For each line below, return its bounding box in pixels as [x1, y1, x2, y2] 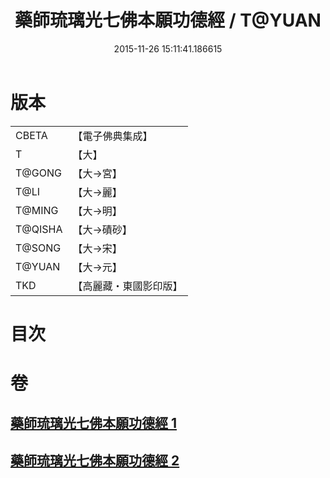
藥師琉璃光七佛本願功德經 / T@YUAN [14, 9, 322, 32]
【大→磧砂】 [72, 222, 133, 236]
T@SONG [15, 241, 62, 255]
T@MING [15, 203, 59, 217]
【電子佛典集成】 [72, 129, 153, 143]
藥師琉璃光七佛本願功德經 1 [10, 415, 178, 432]
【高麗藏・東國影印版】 [72, 279, 183, 293]
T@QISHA [15, 222, 63, 236]
